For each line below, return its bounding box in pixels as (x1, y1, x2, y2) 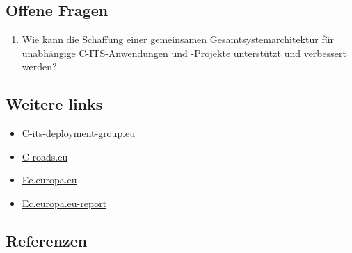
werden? (22, 59, 57, 74)
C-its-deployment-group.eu (22, 126, 136, 140)
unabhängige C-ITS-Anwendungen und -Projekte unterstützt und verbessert (22, 45, 346, 60)
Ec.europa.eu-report (22, 195, 107, 210)
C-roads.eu (22, 149, 68, 163)
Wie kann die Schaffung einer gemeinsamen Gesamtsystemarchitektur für (22, 32, 334, 47)
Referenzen (6, 229, 88, 251)
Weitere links (6, 93, 103, 115)
